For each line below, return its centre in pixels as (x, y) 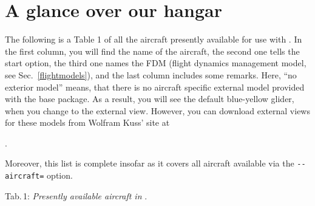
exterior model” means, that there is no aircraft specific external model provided (155, 87)
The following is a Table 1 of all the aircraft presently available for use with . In (154, 39)
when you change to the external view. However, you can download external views (157, 110)
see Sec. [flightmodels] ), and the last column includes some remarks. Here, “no (151, 74)
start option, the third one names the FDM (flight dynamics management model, (156, 63)
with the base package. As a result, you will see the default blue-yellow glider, (150, 99)
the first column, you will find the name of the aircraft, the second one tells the (152, 51)
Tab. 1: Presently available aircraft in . (76, 195)
